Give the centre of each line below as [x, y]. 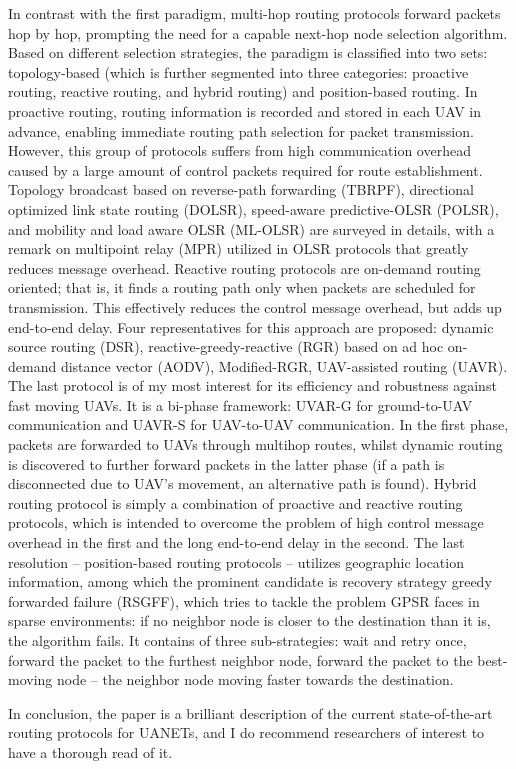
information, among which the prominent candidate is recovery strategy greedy [250, 581]
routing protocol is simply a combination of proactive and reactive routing [235, 502]
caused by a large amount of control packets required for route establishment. [245, 169]
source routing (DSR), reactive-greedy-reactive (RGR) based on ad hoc [226, 346]
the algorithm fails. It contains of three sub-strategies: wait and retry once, [237, 640]
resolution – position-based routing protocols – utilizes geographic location [236, 561]
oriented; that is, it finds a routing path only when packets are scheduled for [242, 287]
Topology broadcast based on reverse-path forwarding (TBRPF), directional [241, 189]
